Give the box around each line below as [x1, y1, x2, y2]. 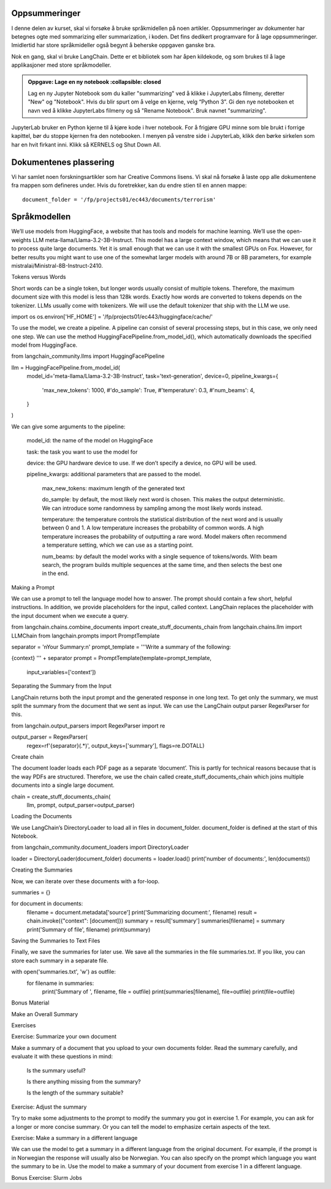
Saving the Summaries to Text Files [11, 936, 101, 944]
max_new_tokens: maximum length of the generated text [42, 484, 185, 492]
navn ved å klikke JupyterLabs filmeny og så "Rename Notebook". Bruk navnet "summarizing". [28, 107, 267, 114]
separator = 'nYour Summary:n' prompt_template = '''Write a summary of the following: [11, 644, 231, 651]
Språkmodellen [11, 211, 71, 222]
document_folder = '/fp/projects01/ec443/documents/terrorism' [22, 196, 216, 203]
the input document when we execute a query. [11, 612, 129, 619]
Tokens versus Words [11, 273, 66, 281]
